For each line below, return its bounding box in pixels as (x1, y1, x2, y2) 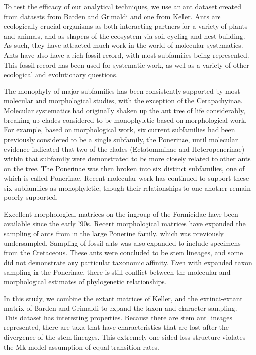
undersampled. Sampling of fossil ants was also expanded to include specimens (4, 237, 241, 248)
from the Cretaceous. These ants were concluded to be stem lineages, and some (4, 247, 243, 258)
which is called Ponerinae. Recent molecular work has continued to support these (4, 173, 249, 183)
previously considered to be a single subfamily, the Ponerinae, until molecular (4, 134, 238, 144)
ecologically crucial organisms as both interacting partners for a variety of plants (4, 21, 248, 31)
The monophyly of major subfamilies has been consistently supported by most (4, 85, 240, 96)
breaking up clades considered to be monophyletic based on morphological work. (4, 115, 247, 125)
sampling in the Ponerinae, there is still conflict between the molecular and (4, 267, 231, 277)
